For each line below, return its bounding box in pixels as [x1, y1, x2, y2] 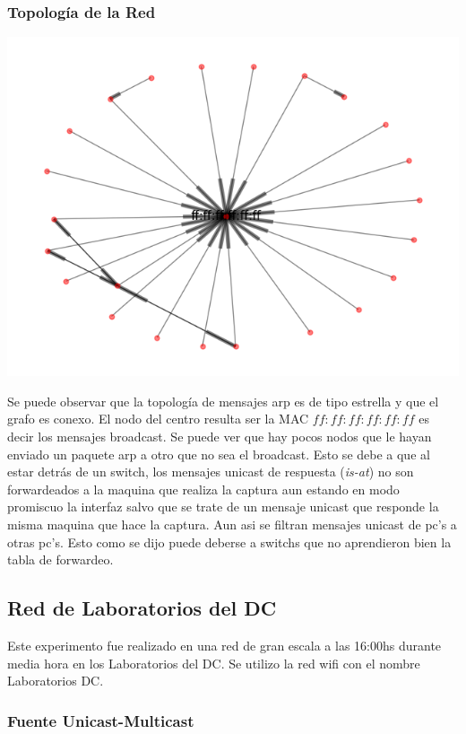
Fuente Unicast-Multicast [7, 709, 194, 731]
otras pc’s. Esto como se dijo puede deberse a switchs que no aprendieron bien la [7, 532, 452, 551]
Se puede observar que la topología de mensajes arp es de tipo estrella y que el [7, 391, 439, 410]
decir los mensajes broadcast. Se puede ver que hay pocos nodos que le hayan [7, 427, 432, 445]
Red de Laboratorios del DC [7, 594, 277, 622]
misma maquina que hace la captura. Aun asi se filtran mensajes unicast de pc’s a [7, 514, 457, 533]
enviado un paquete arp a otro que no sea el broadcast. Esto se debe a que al [7, 444, 430, 463]
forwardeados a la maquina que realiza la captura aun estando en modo [7, 479, 400, 498]
